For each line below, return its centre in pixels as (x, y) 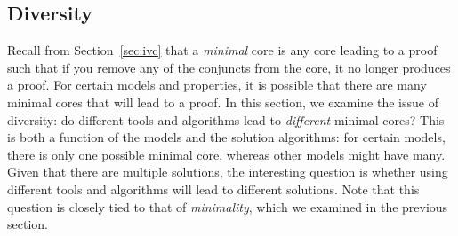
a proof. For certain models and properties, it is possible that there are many (217, 85)
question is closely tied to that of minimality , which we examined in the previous (228, 206)
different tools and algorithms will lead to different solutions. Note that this (213, 189)
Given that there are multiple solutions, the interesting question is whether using (228, 172)
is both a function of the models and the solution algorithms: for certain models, (226, 137)
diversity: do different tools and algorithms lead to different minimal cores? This (226, 119)
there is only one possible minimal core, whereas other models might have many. (226, 154)
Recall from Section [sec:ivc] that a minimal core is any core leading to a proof (222, 50)
